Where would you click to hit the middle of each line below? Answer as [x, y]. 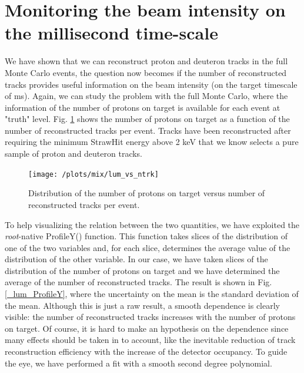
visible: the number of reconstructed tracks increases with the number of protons [150, 317]
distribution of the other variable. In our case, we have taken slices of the [136, 259]
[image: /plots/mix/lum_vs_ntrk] [93, 174]
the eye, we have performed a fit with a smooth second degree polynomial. [138, 363]
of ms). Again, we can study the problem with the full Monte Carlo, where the [146, 96]
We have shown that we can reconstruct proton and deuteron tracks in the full [146, 61]
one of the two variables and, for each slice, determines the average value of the [148, 247]
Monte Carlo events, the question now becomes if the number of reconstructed [146, 72]
